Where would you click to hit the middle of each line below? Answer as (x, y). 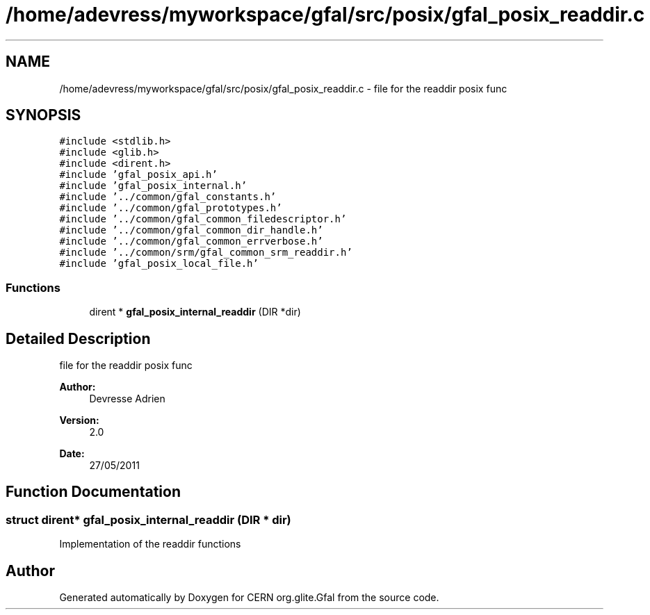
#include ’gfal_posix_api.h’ (138, 175)
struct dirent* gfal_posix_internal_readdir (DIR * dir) (148, 519)
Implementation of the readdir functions (150, 544)
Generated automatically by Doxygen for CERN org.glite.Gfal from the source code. (249, 598)
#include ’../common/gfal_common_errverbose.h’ (191, 241)
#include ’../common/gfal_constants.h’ (168, 197)
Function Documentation (93, 492)
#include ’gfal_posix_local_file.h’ (159, 264)
